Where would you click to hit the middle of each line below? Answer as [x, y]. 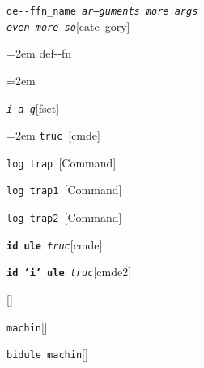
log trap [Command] [62, 162]
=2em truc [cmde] [53, 135]
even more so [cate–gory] [68, 26]
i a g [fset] [33, 108]
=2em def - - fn [39, 53]
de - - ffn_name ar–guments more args [102, 11]
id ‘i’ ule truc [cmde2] [69, 272]
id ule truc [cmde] [55, 244]
